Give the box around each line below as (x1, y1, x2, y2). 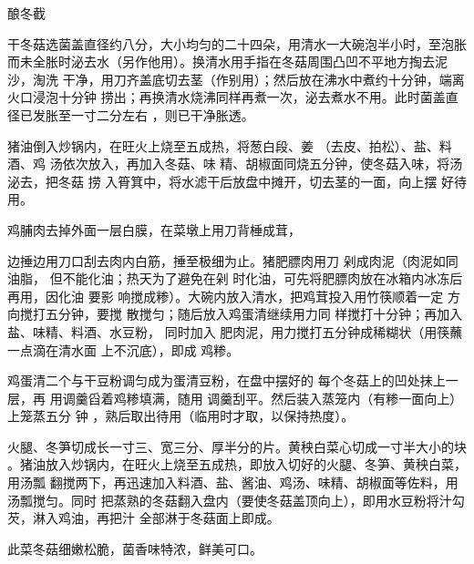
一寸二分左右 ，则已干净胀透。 (70, 105, 254, 124)
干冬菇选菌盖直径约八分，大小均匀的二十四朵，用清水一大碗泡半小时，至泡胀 (7, 34, 467, 53)
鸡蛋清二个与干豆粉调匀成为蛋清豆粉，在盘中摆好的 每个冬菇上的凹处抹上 (7, 371, 446, 390)
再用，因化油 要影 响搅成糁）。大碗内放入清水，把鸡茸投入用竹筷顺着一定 (7, 286, 444, 305)
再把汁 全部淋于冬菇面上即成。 (96, 508, 280, 528)
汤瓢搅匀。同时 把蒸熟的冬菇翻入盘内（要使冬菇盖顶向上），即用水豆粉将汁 (7, 490, 452, 509)
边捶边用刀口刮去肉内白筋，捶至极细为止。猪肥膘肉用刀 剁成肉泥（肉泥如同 (7, 251, 459, 270)
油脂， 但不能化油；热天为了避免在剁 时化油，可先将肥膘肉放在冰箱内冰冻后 (7, 269, 463, 288)
